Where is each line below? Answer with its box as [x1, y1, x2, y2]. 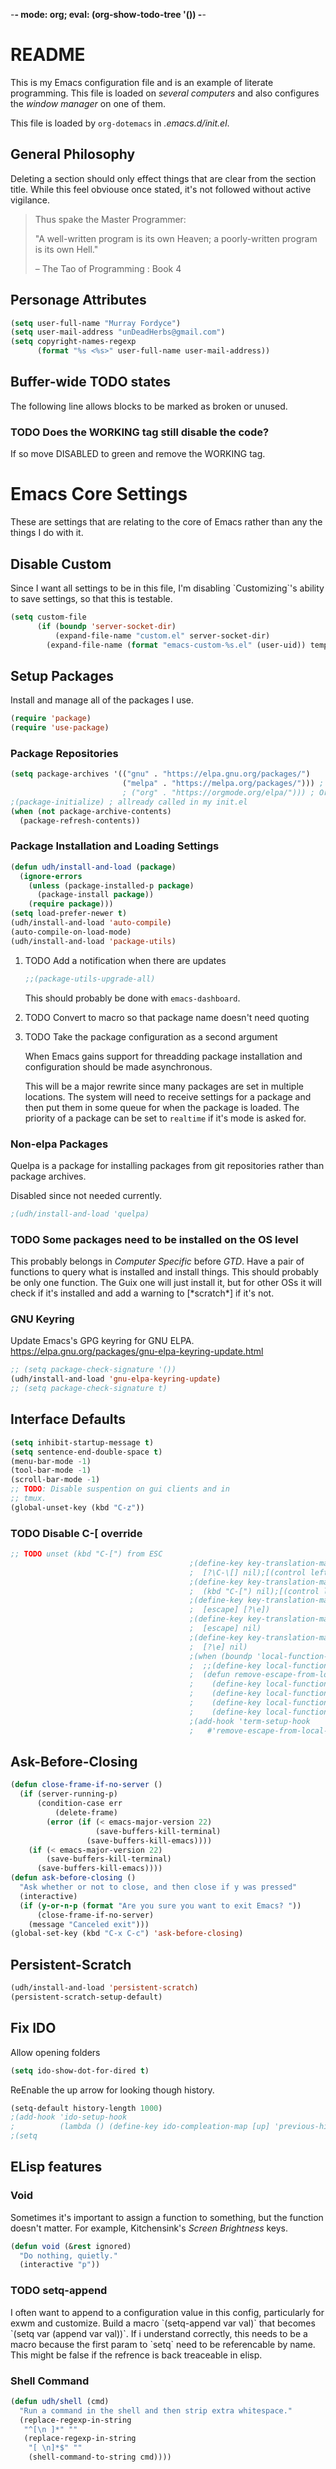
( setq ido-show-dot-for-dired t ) [10, 2065, 150, 2076]
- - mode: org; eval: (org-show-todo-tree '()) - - [10, 9, 207, 20]
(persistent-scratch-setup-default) [10, 1992, 163, 2002]
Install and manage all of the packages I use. [10, 694, 195, 706]
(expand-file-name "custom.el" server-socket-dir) [54, 630, 271, 641]
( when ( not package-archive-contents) [10, 806, 172, 816]
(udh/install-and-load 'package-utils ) [10, 936, 177, 946]
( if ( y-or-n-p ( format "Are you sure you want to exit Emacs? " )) [19, 1900, 302, 1911]
